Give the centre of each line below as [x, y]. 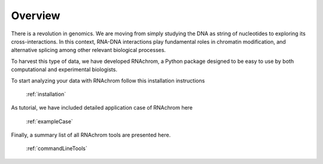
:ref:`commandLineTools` [57, 148]
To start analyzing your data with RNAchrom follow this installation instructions [108, 80]
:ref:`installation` [46, 94]
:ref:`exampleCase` [49, 121]
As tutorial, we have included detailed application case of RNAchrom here [102, 108]
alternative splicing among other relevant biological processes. [89, 50]
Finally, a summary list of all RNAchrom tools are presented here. [91, 135]
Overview [36, 16]
